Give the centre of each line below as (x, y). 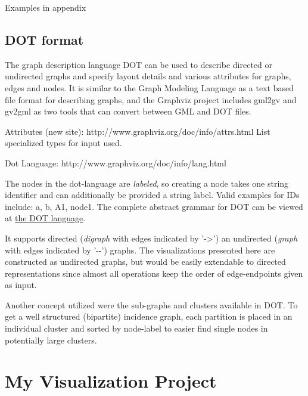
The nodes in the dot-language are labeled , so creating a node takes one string (147, 183)
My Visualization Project (111, 381)
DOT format (44, 39)
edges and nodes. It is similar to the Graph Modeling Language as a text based (149, 87)
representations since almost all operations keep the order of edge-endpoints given (154, 273)
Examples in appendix (46, 7)
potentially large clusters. (51, 340)
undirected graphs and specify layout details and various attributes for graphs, (148, 76)
